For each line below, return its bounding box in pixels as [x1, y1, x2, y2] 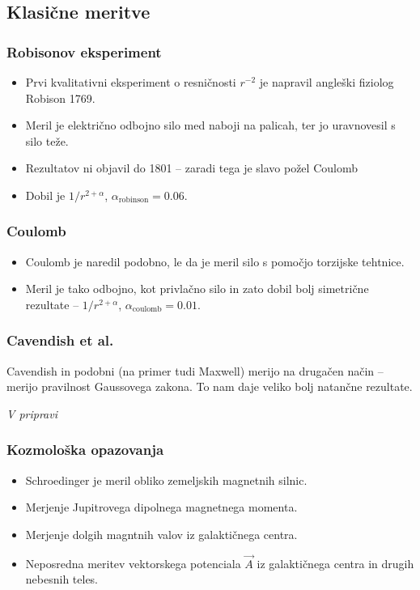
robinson [118, 196, 149, 205]
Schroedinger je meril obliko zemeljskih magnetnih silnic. [25, 471, 308, 488]
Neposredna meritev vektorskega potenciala [25, 554, 241, 571]
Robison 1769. [25, 89, 95, 106]
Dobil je [25, 186, 66, 203]
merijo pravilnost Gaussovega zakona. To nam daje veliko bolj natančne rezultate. [6, 378, 413, 395]
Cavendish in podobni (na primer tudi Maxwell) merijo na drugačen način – [6, 362, 384, 379]
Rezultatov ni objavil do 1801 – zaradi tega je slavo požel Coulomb [25, 159, 358, 176]
